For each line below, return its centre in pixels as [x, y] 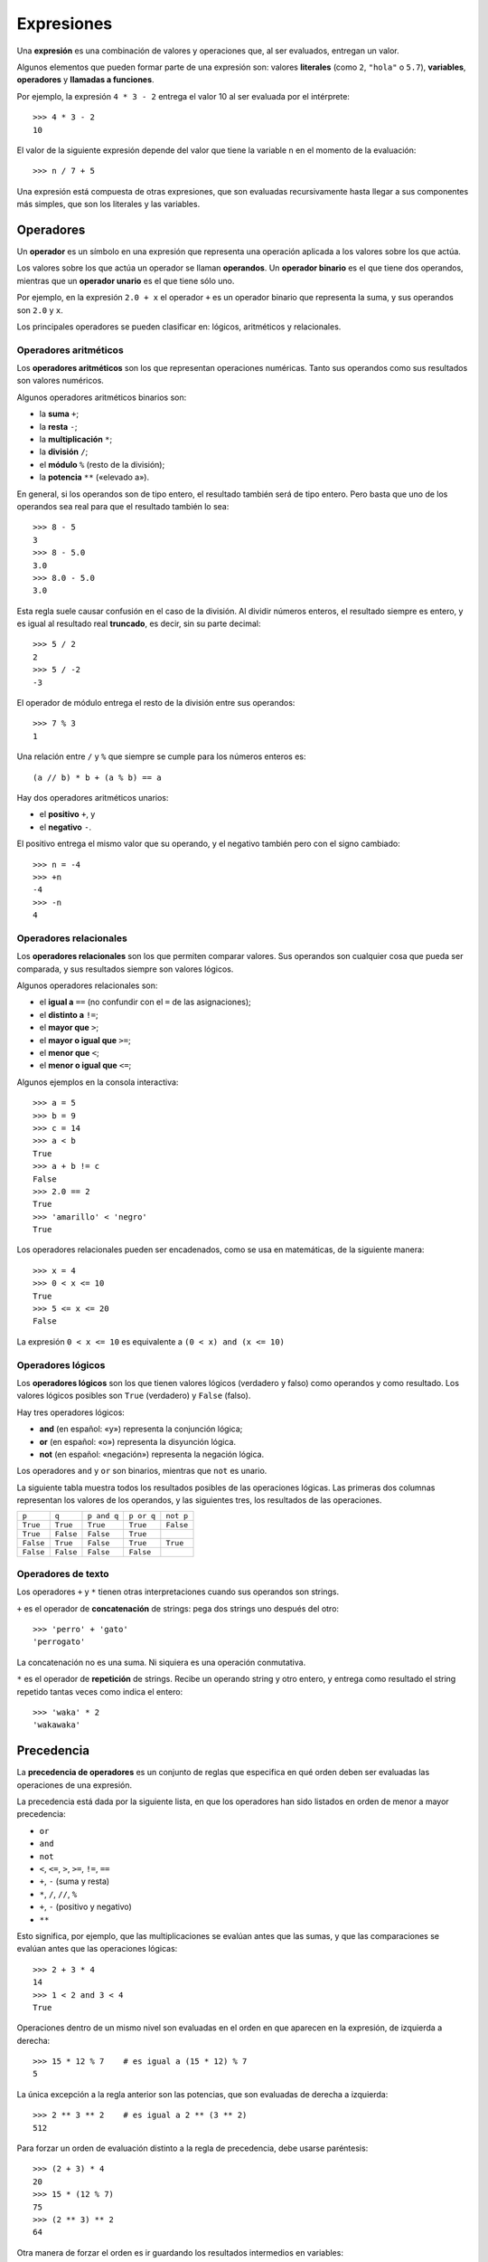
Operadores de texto [63, 1573]
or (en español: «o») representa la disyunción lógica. [138, 1441]
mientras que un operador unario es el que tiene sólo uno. [126, 280]
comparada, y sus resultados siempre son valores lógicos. [125, 969]
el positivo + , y [67, 814]
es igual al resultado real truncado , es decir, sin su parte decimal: [139, 623]
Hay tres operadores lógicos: [71, 1412]
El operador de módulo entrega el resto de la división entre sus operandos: [156, 703]
